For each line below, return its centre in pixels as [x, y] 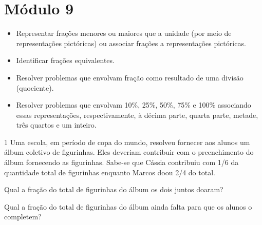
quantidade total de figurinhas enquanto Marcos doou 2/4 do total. [110, 172]
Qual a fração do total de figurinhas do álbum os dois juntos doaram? [114, 189]
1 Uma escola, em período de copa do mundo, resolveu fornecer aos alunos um [127, 142]
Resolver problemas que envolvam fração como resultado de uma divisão [130, 77]
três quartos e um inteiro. [56, 125]
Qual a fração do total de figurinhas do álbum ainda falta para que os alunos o [128, 206]
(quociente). [35, 87]
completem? [23, 217]
